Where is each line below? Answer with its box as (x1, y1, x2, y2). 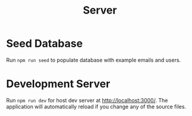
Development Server (6, 78, 111, 91)
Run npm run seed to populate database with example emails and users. (6, 56, 181, 63)
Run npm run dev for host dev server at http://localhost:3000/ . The (6, 96, 168, 104)
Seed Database (6, 37, 83, 50)
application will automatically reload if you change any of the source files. (6, 103, 186, 110)
